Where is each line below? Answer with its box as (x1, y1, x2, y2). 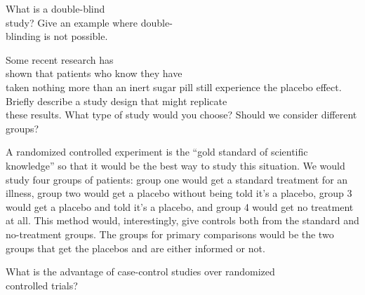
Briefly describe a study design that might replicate (6, 93, 227, 108)
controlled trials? (6, 277, 78, 292)
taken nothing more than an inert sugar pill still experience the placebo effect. (6, 79, 342, 94)
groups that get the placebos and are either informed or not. (6, 240, 265, 255)
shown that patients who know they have (6, 66, 182, 81)
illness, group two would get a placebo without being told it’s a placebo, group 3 (6, 186, 352, 200)
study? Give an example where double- (6, 15, 173, 29)
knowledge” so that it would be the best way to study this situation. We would (6, 158, 345, 172)
